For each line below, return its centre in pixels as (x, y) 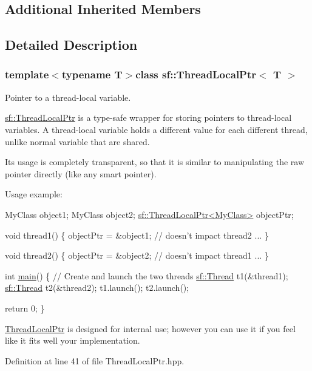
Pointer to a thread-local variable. (68, 97)
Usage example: (34, 194)
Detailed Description (71, 45)
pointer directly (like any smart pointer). (81, 173)
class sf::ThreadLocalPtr (196, 74)
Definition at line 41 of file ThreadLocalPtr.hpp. (95, 360)
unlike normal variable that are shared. (77, 141)
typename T (92, 74)
